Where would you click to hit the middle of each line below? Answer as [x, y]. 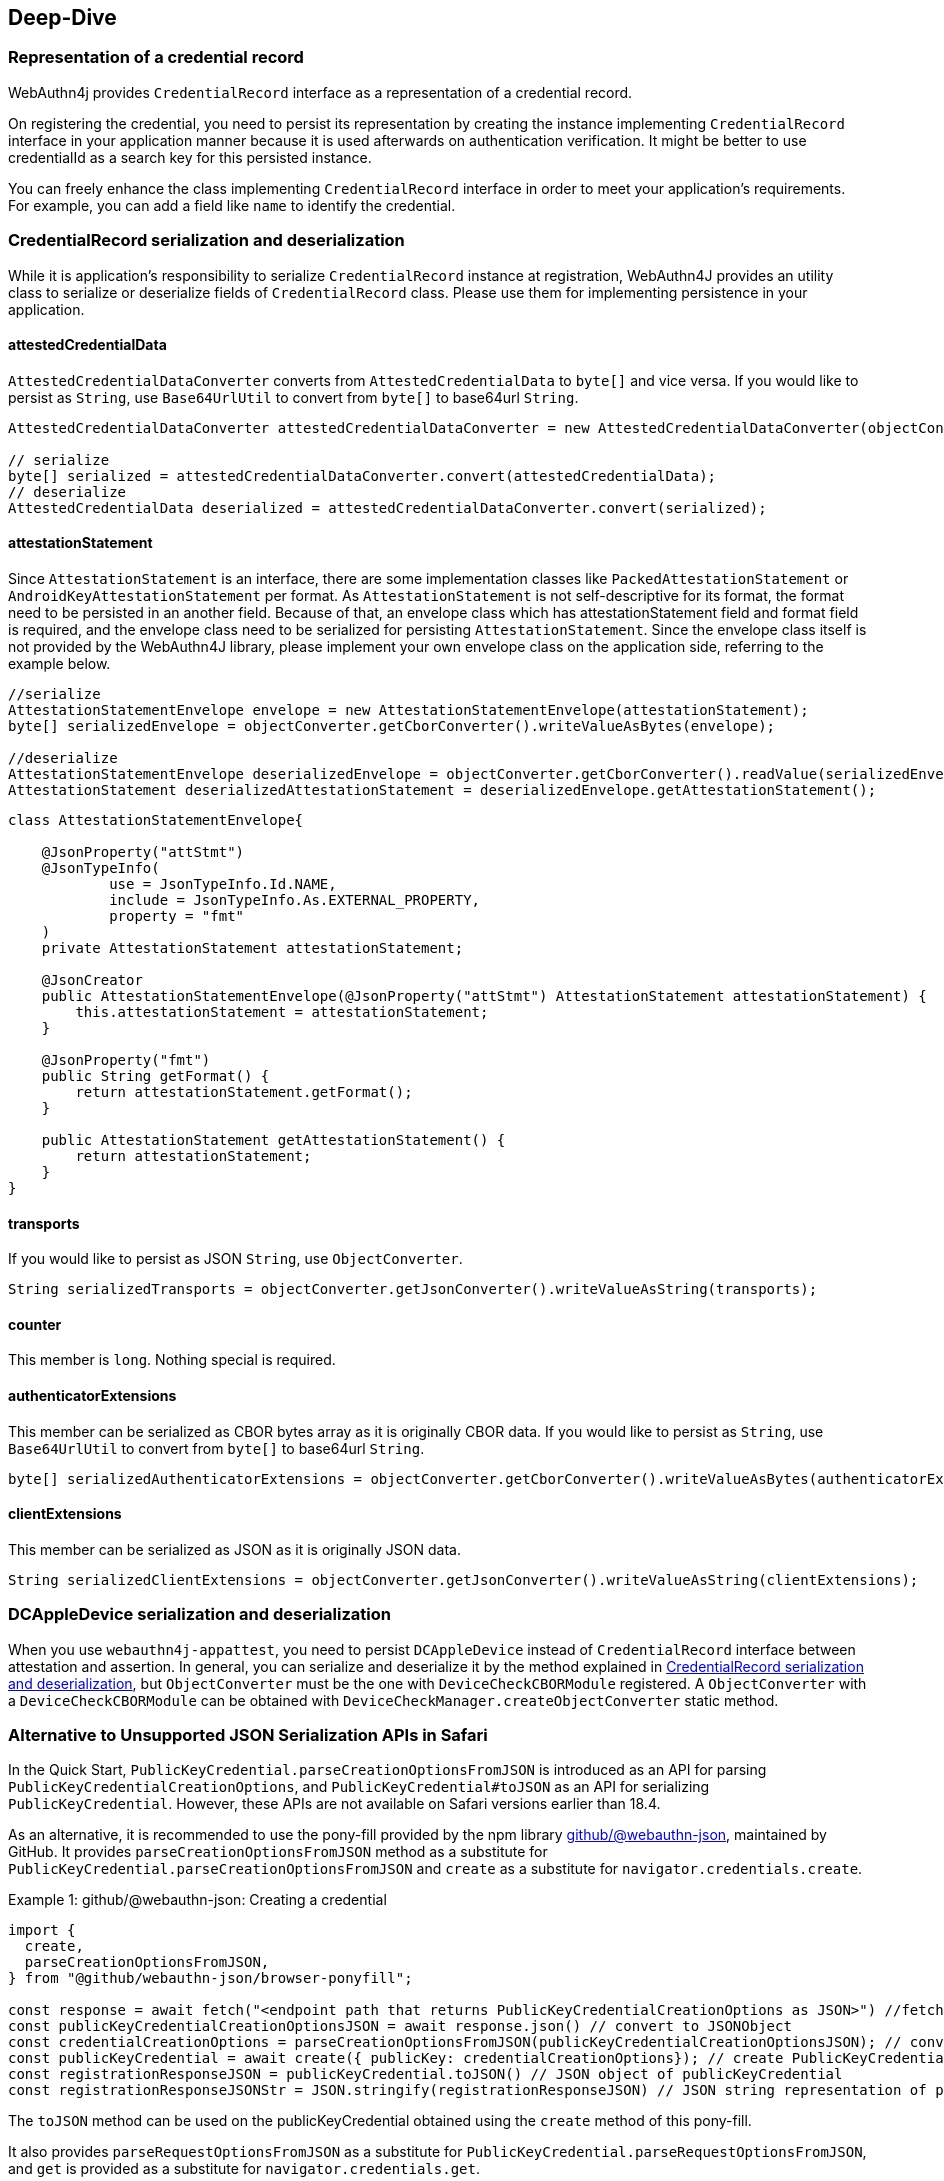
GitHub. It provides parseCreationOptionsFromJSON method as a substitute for [278, 1852]
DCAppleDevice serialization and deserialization [199, 1614]
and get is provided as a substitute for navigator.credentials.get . [244, 2169]
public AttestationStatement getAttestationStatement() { [273, 1139]
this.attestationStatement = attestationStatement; [282, 1011]
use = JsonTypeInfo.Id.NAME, [223, 883]
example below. [59, 663]
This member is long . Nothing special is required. [172, 1360]
